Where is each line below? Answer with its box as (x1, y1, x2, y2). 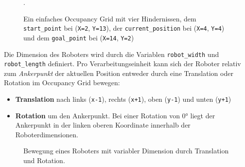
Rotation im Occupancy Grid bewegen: (4, 77, 120, 88)
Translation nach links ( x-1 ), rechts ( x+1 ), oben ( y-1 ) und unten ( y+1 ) (15, 94, 231, 104)
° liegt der (185, 110, 215, 120)
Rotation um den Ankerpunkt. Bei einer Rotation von (15, 110, 180, 120)
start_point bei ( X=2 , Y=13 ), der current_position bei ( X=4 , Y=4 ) (23, 23, 225, 33)
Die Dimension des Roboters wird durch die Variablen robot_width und (4, 49, 219, 59)
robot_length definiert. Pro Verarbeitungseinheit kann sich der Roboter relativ (4, 58, 241, 69)
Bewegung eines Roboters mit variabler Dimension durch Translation (23, 146, 229, 156)
